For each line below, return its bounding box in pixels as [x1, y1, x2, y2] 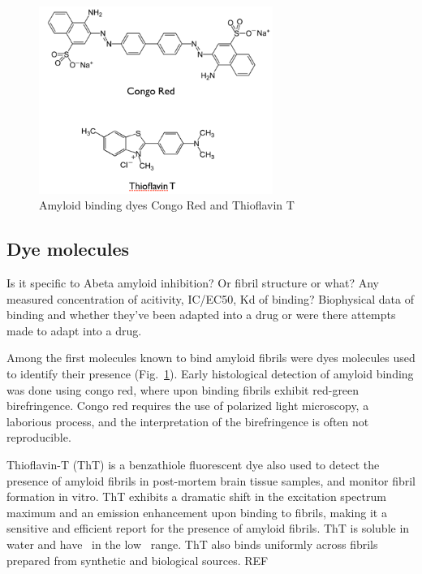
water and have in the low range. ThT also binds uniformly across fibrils [6, 535, 378, 552]
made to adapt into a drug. [6, 322, 142, 339]
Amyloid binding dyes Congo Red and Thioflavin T [39, 196, 295, 214]
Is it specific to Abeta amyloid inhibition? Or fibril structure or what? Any [6, 274, 379, 291]
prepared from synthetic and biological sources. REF [6, 551, 269, 568]
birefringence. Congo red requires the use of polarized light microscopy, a [6, 397, 369, 414]
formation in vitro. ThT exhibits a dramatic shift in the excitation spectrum [6, 488, 386, 505]
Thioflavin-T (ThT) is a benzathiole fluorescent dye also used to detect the [6, 456, 380, 473]
